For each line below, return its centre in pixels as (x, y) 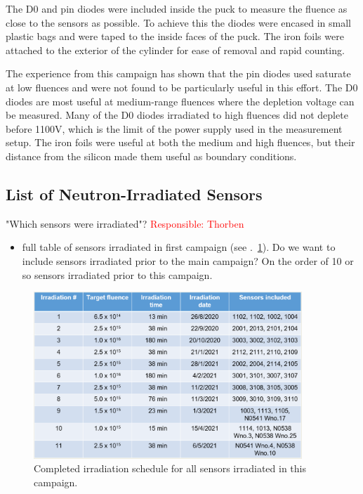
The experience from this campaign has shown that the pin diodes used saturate (178, 73)
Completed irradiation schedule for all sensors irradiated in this (170, 468)
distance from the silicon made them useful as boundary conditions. (151, 156)
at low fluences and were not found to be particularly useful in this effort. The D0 (182, 87)
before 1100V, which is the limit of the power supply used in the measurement (174, 128)
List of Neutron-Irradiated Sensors (134, 194)
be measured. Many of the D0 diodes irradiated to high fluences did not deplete (177, 115)
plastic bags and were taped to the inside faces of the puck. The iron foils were (175, 36)
